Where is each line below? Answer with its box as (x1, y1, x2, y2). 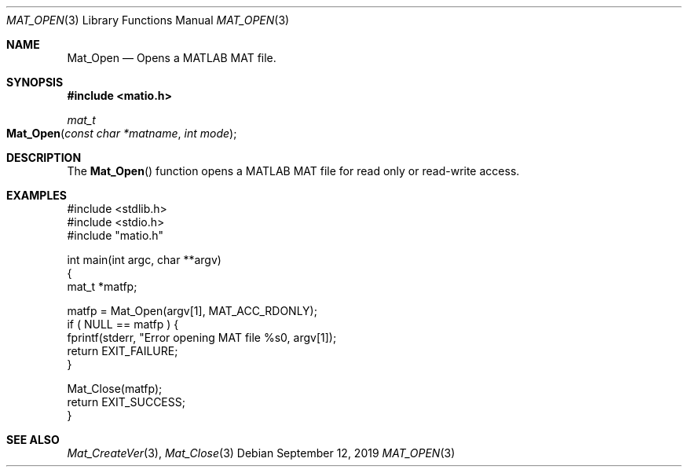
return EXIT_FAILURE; (67, 344, 178, 357)
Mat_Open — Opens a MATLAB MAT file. (67, 51, 276, 64)
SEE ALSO (6, 433, 60, 446)
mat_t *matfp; (67, 280, 137, 293)
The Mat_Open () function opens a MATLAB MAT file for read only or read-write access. (67, 164, 520, 178)
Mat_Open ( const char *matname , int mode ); (6, 126, 237, 140)
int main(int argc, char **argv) (67, 253, 221, 266)
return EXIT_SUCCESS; (67, 395, 185, 409)
